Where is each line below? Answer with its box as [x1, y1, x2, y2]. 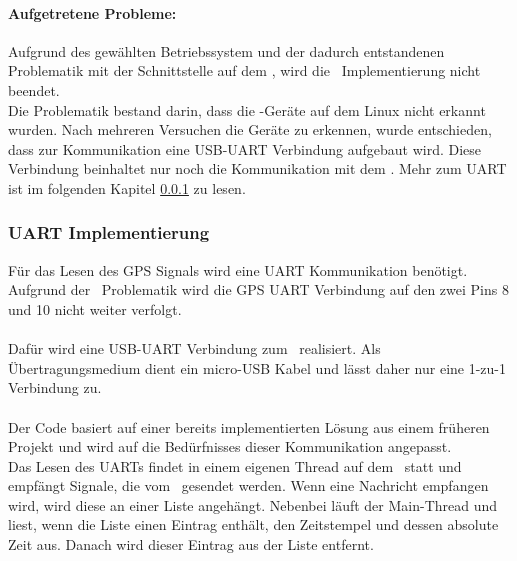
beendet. [8, 79, 60, 100]
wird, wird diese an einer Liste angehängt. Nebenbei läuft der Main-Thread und [8, 494, 498, 515]
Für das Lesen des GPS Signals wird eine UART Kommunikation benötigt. [8, 259, 468, 280]
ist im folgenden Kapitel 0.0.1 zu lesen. [8, 177, 246, 198]
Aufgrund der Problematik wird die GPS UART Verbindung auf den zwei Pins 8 [8, 279, 509, 300]
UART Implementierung [8, 220, 210, 245]
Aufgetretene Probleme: [8, 2, 177, 23]
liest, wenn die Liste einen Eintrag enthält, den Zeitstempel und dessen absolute [8, 514, 499, 535]
